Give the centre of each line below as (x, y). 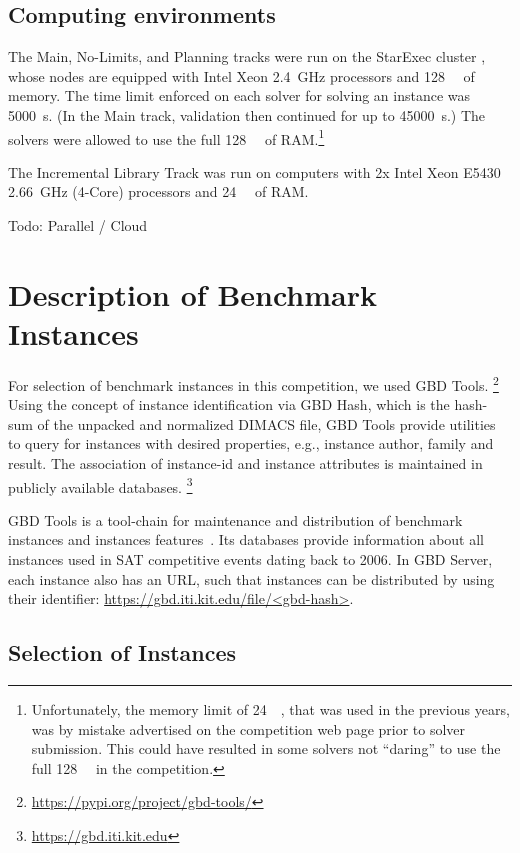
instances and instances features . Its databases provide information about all (246, 539)
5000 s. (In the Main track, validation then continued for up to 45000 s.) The (247, 114)
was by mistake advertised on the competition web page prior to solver (248, 728)
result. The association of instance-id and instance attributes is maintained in (245, 462)
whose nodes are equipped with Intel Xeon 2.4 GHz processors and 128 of (241, 75)
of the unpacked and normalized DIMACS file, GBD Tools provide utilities (266, 423)
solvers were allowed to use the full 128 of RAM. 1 (166, 137)
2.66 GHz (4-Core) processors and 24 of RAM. (158, 191)
